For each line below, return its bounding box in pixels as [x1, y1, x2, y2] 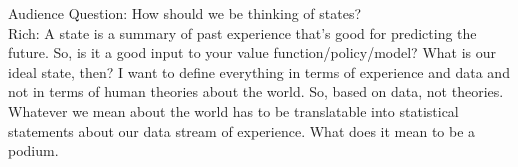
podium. [8, 140, 59, 161]
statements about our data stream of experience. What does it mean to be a [8, 120, 476, 141]
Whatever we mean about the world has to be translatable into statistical [8, 100, 459, 121]
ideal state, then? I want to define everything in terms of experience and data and [8, 61, 510, 82]
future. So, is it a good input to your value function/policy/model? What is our [8, 42, 497, 63]
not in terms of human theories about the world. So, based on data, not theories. [8, 81, 504, 102]
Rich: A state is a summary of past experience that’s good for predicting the [8, 22, 477, 43]
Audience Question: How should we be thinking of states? [8, 3, 362, 23]
